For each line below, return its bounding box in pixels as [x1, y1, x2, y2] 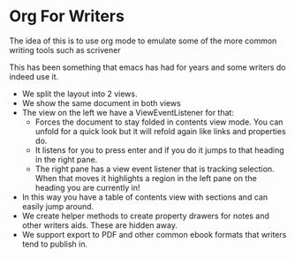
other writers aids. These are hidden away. [21, 219, 178, 231]
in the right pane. [34, 154, 98, 164]
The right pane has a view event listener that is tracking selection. [34, 163, 276, 174]
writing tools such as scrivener [9, 44, 121, 55]
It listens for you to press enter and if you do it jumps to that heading [34, 144, 284, 156]
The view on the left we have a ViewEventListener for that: [21, 107, 234, 118]
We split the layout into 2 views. [21, 88, 138, 99]
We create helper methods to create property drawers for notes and [21, 210, 269, 221]
